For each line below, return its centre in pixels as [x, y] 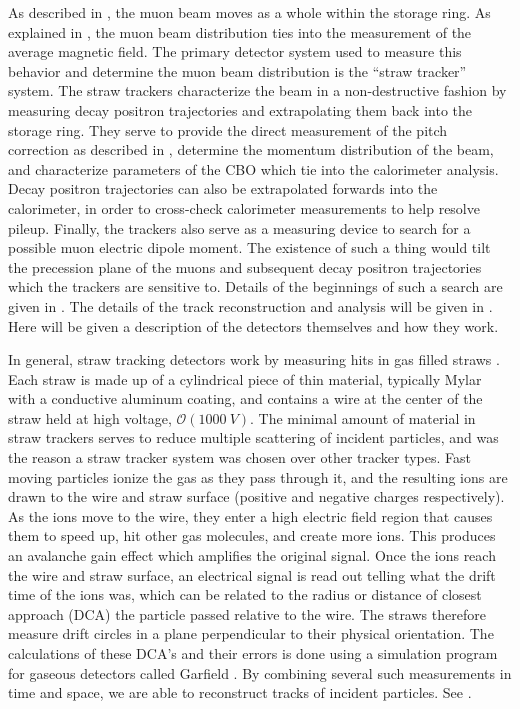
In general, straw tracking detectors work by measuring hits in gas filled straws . [254, 359]
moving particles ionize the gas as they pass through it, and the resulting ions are [258, 476]
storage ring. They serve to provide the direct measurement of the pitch [228, 129]
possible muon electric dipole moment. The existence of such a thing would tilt [249, 247]
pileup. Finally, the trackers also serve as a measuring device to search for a [239, 227]
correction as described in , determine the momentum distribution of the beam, [251, 149]
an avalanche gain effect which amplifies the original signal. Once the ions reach [252, 555]
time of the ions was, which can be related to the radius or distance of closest [245, 594]
